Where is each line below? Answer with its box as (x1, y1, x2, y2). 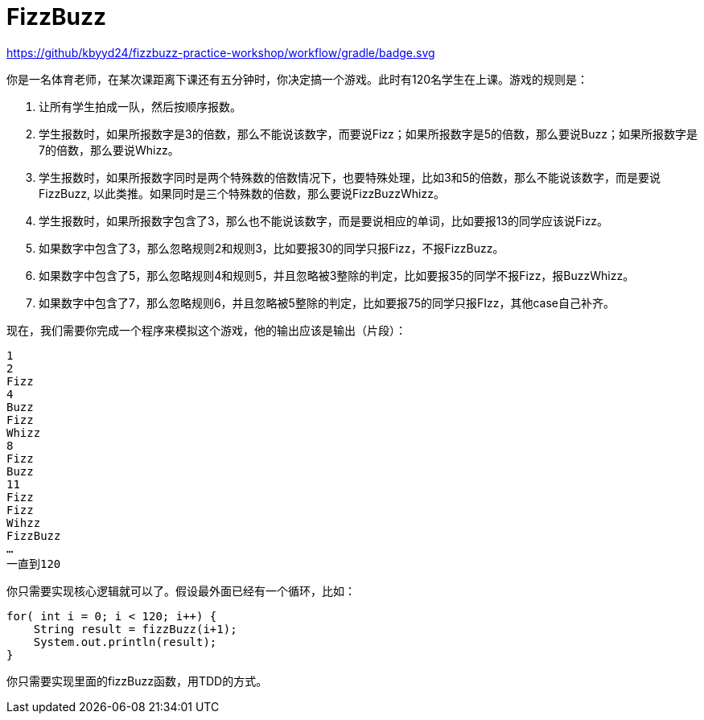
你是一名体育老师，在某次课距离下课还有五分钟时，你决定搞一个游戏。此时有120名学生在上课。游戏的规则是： (6, 72, 589, 86)
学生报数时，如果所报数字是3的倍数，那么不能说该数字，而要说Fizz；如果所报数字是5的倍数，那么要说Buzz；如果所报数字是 (39, 126, 698, 141)
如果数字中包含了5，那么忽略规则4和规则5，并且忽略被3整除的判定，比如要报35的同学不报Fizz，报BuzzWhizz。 (39, 268, 635, 282)
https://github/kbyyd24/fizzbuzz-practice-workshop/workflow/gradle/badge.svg (6, 45, 435, 60)
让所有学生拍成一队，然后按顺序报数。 (39, 99, 241, 113)
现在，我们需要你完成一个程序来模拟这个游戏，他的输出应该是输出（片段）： (6, 323, 406, 337)
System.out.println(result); (33, 635, 217, 648)
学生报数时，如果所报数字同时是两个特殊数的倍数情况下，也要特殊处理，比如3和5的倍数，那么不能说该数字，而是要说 (39, 170, 661, 184)
